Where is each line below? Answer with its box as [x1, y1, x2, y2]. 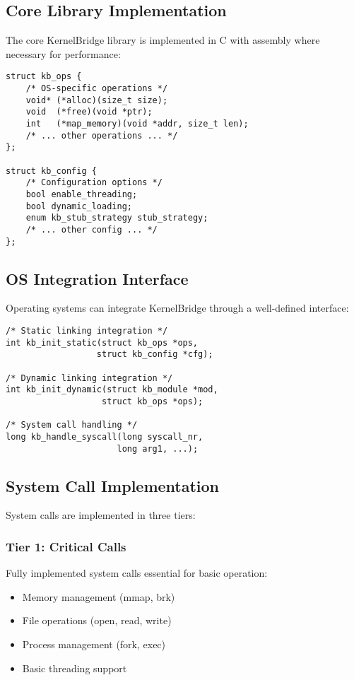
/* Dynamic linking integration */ [6, 373, 173, 383]
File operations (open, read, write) [22, 613, 172, 628]
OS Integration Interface [6, 267, 189, 289]
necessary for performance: [6, 46, 121, 61]
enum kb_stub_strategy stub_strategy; [25, 213, 208, 223]
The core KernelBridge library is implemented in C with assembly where [6, 33, 320, 47]
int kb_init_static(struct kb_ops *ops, [6, 337, 199, 348]
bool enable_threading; [25, 189, 138, 199]
